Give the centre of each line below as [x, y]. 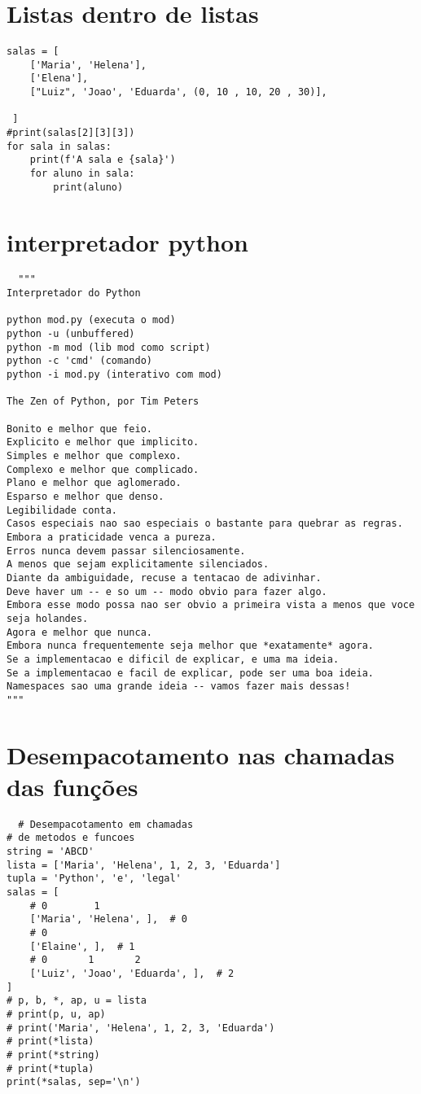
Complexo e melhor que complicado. [103, 469]
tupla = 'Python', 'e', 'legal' [94, 879]
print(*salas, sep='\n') [74, 1082]
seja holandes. [48, 618]
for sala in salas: [59, 146]
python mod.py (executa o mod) [91, 320]
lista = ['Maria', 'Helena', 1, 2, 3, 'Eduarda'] [144, 865]
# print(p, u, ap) [56, 1014]
